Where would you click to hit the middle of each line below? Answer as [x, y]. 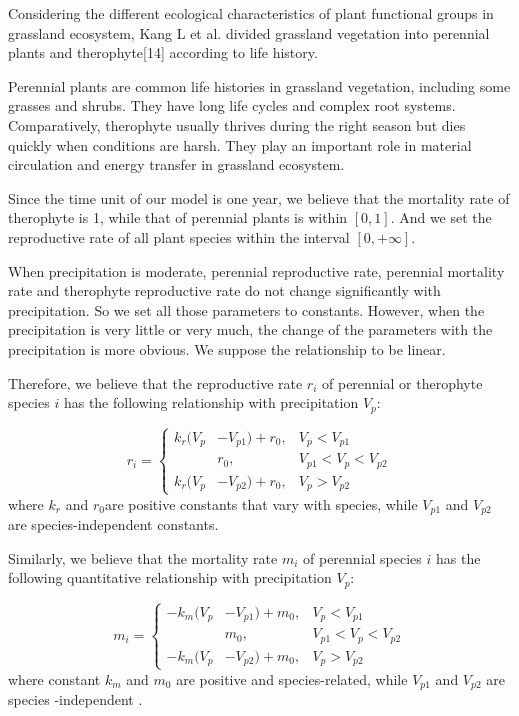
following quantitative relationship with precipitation [170, 577]
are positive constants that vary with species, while [261, 503]
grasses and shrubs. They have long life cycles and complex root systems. [232, 105]
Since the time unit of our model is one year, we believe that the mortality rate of [259, 197]
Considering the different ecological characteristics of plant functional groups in [251, 13]
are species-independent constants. [113, 523]
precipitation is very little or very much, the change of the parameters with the [250, 329]
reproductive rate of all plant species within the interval [179, 236]
